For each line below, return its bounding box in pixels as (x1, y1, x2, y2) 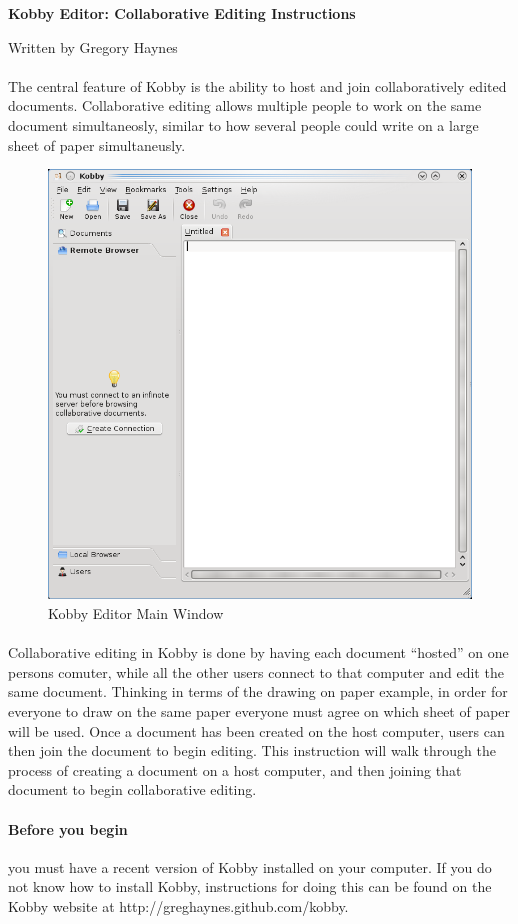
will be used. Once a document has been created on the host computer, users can (8, 720, 505, 741)
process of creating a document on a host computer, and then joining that (8, 759, 462, 780)
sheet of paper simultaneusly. (8, 134, 186, 155)
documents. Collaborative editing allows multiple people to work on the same (8, 95, 482, 116)
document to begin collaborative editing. (8, 779, 257, 800)
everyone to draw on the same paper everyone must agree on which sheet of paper (8, 700, 511, 721)
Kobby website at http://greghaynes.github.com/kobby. (8, 895, 349, 916)
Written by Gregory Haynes (8, 36, 178, 57)
